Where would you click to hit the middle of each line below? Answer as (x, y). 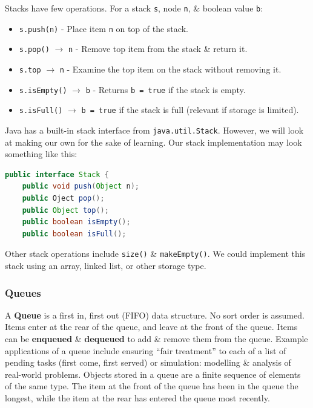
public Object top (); (65, 210)
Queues (23, 292)
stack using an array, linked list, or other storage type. (106, 265)
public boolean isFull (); (74, 234)
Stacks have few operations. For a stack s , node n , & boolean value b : (134, 8)
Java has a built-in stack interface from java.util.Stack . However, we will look (154, 130)
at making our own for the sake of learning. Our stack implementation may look (153, 142)
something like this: (41, 154)
